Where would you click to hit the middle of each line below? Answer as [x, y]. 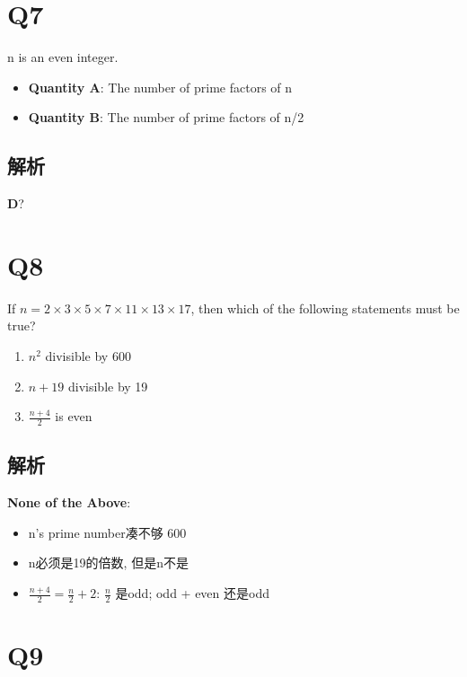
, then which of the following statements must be [325, 308]
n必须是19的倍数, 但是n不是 [108, 563]
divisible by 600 [88, 356]
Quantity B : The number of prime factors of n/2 [166, 117]
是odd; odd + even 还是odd [192, 593]
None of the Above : [69, 502]
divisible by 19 [108, 386]
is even [74, 416]
